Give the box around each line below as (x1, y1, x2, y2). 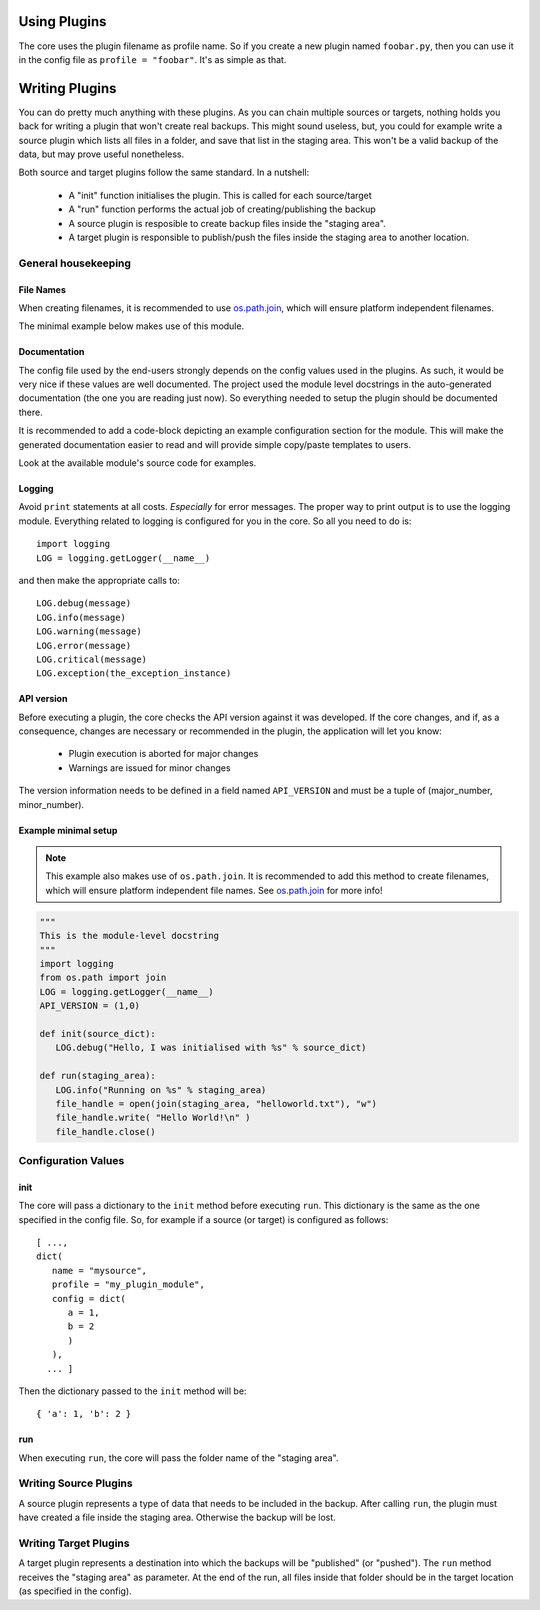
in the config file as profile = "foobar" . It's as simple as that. (18, 53, 287, 65)
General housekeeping (18, 256, 132, 270)
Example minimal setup (18, 824, 118, 836)
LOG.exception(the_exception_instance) (36, 668, 232, 679)
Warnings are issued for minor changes (68, 761, 231, 774)
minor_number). (18, 798, 85, 810)
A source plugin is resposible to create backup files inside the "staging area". (68, 217, 387, 229)
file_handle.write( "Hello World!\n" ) (55, 1112, 251, 1124)
